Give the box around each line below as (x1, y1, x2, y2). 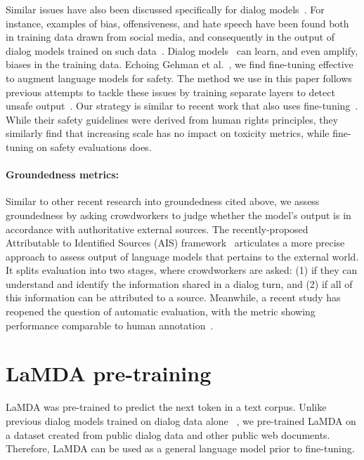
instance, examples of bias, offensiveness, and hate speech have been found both (6, 15, 349, 30)
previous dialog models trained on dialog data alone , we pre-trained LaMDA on (6, 413, 356, 428)
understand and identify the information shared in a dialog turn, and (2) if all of (6, 276, 353, 291)
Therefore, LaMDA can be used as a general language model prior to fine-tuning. (6, 441, 355, 456)
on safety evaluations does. (37, 139, 152, 154)
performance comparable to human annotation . (6, 317, 214, 332)
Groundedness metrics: (6, 167, 119, 182)
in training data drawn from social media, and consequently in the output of (6, 29, 335, 44)
